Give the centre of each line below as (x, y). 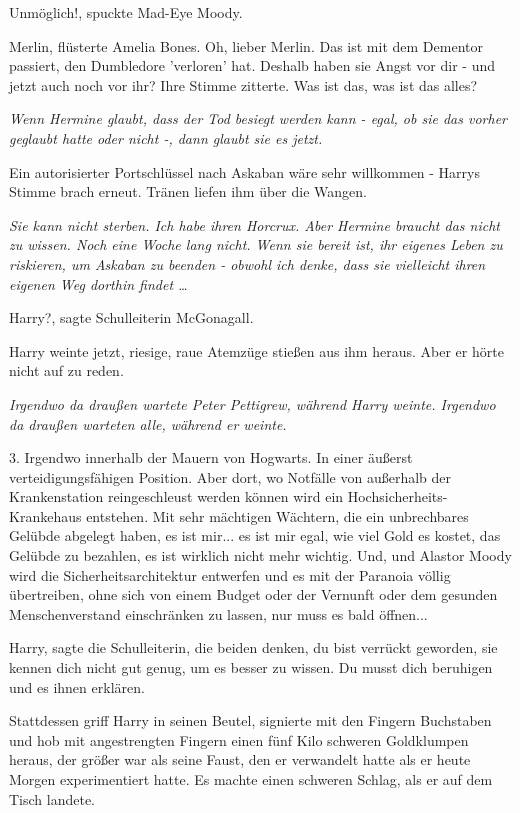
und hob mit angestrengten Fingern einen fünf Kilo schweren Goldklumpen (239, 739)
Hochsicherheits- (397, 496)
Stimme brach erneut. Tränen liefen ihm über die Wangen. (188, 191)
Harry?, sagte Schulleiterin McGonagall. (131, 317)
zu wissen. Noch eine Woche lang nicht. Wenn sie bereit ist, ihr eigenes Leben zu (256, 244)
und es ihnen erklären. (77, 686)
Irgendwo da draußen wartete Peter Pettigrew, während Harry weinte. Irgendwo (252, 403)
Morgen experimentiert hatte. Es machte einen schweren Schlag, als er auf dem (251, 779)
